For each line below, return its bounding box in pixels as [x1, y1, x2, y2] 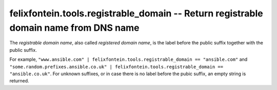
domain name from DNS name [9, 22, 140, 33]
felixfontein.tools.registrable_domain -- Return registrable [9, 8, 264, 19]
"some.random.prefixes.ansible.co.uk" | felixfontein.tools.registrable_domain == [9, 64, 223, 70]
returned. [9, 78, 29, 84]
